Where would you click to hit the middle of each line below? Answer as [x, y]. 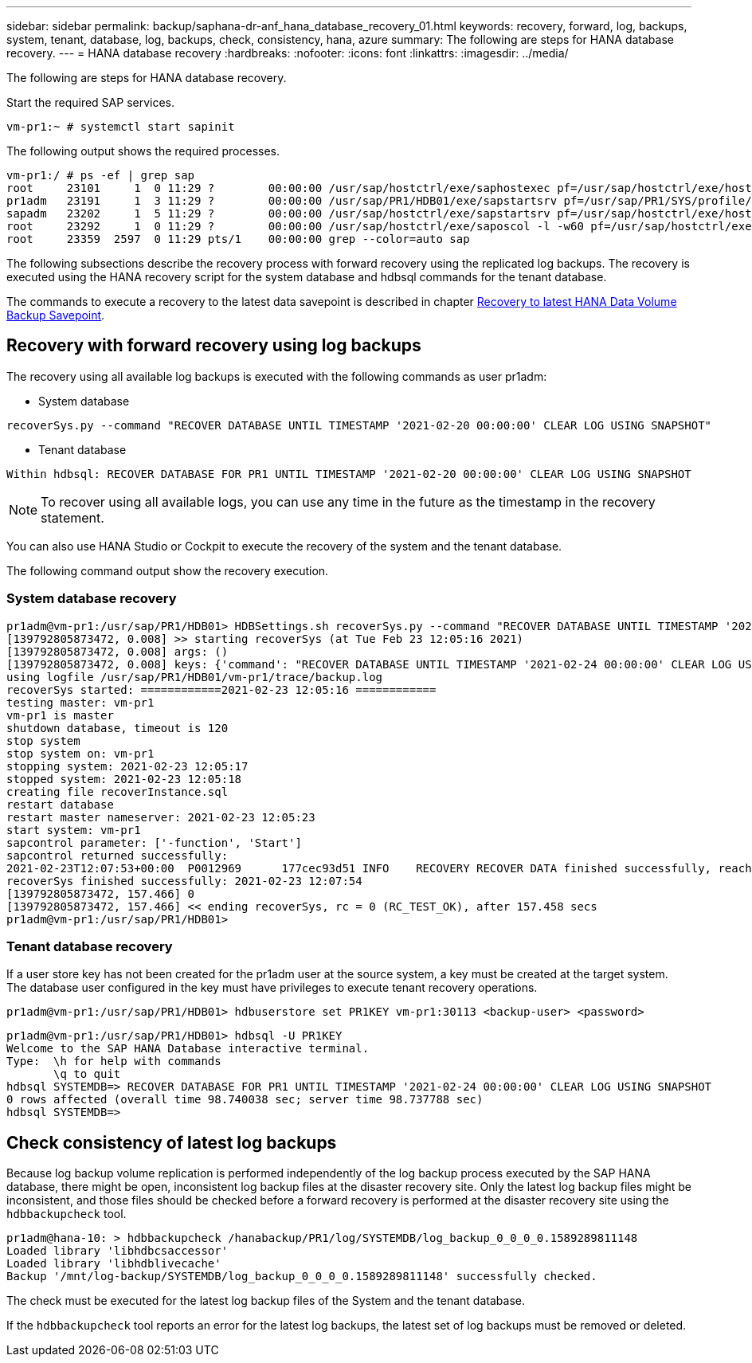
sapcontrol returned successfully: [117, 855]
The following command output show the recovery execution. [168, 570]
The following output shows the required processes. [143, 151]
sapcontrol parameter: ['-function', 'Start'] [154, 842]
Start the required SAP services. [91, 102]
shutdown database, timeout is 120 [117, 728]
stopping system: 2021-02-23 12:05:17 [127, 766]
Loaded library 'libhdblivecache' [114, 1264]
